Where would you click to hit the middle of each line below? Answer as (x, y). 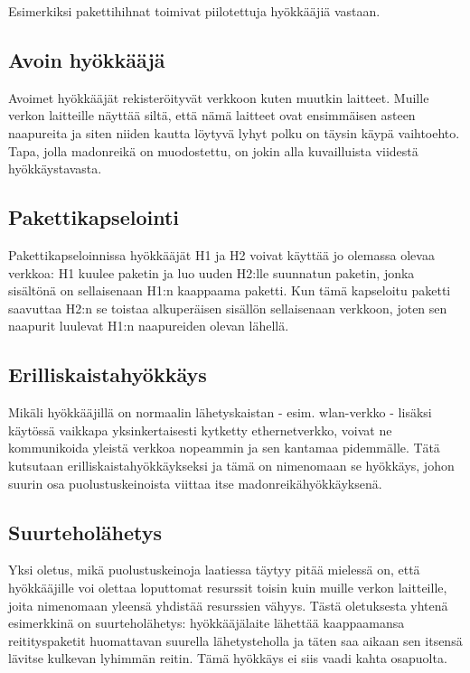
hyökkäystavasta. (55, 168)
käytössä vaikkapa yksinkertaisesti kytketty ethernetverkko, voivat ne (200, 430)
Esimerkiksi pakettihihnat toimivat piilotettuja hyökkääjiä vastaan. (194, 11)
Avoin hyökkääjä (87, 59)
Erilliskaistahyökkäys (108, 374)
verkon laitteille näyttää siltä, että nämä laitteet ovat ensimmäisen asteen (212, 115)
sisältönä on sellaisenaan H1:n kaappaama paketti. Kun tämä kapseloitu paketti (230, 290)
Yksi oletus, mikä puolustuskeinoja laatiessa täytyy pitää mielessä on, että (214, 570)
